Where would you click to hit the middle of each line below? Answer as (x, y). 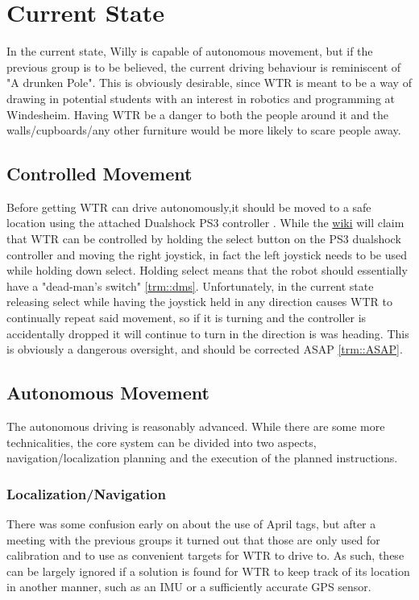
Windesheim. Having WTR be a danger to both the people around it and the (198, 114)
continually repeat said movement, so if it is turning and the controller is (187, 318)
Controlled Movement (100, 174)
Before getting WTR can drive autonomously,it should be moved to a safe (189, 207)
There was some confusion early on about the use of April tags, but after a (191, 524)
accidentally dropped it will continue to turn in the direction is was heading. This (208, 333)
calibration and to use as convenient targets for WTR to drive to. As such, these (205, 555)
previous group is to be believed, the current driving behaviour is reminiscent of (204, 66)
